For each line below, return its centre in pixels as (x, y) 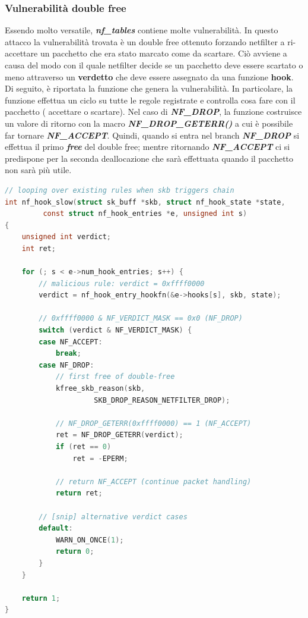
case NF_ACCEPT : (71, 342)
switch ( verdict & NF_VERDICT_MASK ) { (115, 330)
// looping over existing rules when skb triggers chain (120, 190)
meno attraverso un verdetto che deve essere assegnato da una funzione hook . (149, 76)
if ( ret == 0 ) (83, 447)
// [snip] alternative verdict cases (113, 517)
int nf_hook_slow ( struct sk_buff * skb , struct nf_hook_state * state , (145, 202)
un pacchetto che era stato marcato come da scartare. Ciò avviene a (163, 53)
